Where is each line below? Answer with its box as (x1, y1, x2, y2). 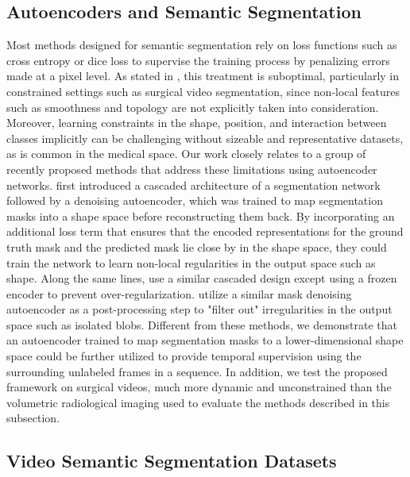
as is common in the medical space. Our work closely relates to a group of (6, 145, 366, 162)
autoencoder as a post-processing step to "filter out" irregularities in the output (6, 301, 393, 317)
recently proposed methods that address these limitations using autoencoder (6, 160, 377, 177)
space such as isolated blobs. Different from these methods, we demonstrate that (6, 316, 398, 333)
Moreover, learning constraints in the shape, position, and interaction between (6, 114, 387, 131)
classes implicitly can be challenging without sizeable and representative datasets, (6, 129, 404, 146)
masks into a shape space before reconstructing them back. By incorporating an (6, 207, 395, 224)
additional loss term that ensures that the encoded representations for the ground (6, 223, 404, 240)
